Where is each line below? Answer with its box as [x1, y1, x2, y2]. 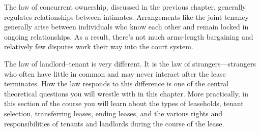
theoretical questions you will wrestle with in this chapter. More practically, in [4, 88, 249, 98]
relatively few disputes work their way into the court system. [4, 41, 193, 52]
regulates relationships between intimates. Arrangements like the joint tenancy [4, 11, 249, 22]
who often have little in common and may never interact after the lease [4, 68, 226, 79]
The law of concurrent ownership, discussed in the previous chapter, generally [4, 2, 246, 12]
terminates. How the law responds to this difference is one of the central [4, 78, 229, 89]
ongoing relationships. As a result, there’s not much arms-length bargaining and [4, 31, 253, 42]
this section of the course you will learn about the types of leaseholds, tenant [4, 98, 244, 109]
